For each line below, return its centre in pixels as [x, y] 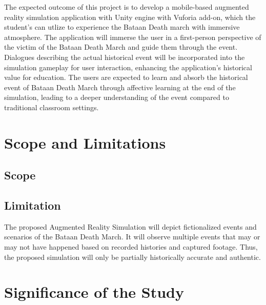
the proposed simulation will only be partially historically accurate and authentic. [132, 257]
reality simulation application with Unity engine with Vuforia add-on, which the [130, 17]
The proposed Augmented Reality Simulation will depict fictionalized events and [130, 226]
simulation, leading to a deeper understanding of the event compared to [117, 97]
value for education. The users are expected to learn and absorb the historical [126, 77]
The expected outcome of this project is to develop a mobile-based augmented [127, 7]
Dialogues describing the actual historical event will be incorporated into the [125, 57]
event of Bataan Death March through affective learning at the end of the [120, 87]
